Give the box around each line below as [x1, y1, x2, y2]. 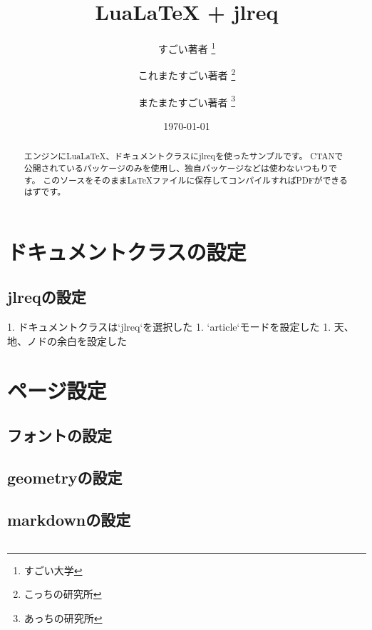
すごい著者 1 [157, 39, 216, 56]
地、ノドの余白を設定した [7, 333, 127, 348]
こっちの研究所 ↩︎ [24, 586, 102, 601]
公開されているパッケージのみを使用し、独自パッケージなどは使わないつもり [24, 161, 329, 174]
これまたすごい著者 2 [138, 66, 236, 83]
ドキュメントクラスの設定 [7, 236, 247, 266]
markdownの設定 [7, 508, 131, 530]
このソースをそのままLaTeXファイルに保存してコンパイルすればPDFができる [43, 174, 348, 186]
